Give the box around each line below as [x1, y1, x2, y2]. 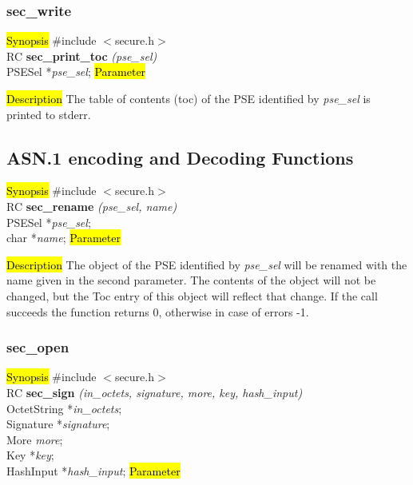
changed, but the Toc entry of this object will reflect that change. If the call [6, 287, 378, 304]
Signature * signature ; [6, 415, 110, 432]
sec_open [6, 337, 69, 357]
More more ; [6, 431, 63, 447]
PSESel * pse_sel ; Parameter [6, 63, 146, 80]
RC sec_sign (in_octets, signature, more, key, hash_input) [6, 384, 303, 400]
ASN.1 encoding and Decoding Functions [6, 145, 354, 169]
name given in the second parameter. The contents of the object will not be [6, 272, 376, 288]
